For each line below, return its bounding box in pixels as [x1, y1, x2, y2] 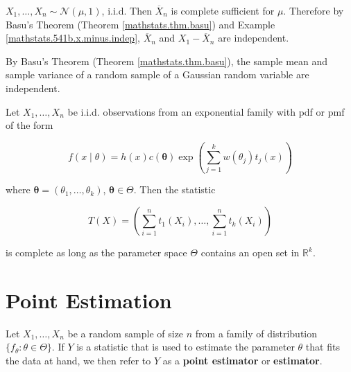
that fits [305, 339, 340, 354]
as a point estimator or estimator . [162, 353, 323, 367]
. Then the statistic [133, 182, 216, 197]
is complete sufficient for [171, 3, 275, 17]
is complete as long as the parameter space [6, 245, 187, 260]
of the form [6, 118, 53, 132]
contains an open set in [200, 245, 300, 260]
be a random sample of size [67, 326, 184, 340]
